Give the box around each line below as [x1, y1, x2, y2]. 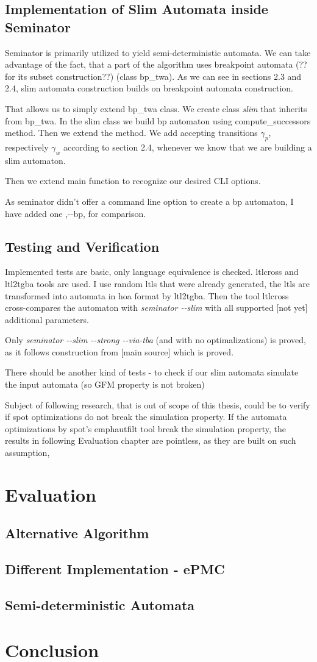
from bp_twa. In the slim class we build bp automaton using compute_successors [5, 114, 311, 127]
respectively [5, 140, 49, 153]
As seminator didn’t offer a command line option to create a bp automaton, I [5, 194, 294, 207]
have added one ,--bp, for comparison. [5, 207, 146, 219]
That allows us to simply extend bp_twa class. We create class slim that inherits [5, 102, 307, 115]
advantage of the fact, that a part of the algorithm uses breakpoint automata [5, 58, 293, 71]
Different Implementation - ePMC [5, 560, 225, 578]
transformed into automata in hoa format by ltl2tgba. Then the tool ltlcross [5, 289, 289, 302]
